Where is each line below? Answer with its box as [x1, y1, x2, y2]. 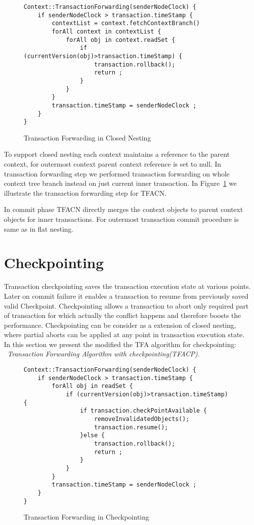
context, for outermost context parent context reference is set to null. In [4, 159, 221, 169]
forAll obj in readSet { [52, 383, 133, 390]
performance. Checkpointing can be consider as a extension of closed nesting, [4, 319, 236, 330]
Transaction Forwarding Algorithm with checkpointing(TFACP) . [7, 349, 200, 359]
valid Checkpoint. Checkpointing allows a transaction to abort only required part [4, 300, 249, 311]
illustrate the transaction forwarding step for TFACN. [4, 187, 167, 198]
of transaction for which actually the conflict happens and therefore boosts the [4, 310, 241, 320]
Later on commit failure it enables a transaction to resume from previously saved [4, 290, 249, 301]
